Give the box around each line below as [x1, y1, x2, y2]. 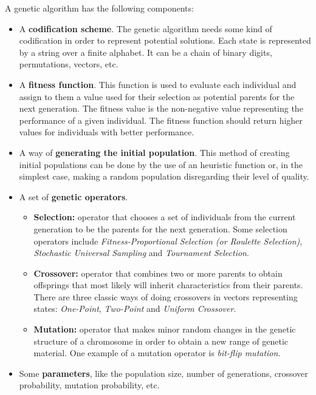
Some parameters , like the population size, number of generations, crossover [19, 366, 308, 379]
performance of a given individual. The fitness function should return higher [19, 113, 303, 126]
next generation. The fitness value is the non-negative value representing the [19, 102, 303, 115]
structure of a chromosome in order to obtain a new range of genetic [33, 334, 289, 347]
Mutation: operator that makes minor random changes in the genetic [33, 323, 296, 336]
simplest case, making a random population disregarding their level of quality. [19, 170, 309, 183]
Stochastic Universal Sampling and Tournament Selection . [33, 246, 249, 259]
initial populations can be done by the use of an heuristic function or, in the [19, 158, 303, 170]
